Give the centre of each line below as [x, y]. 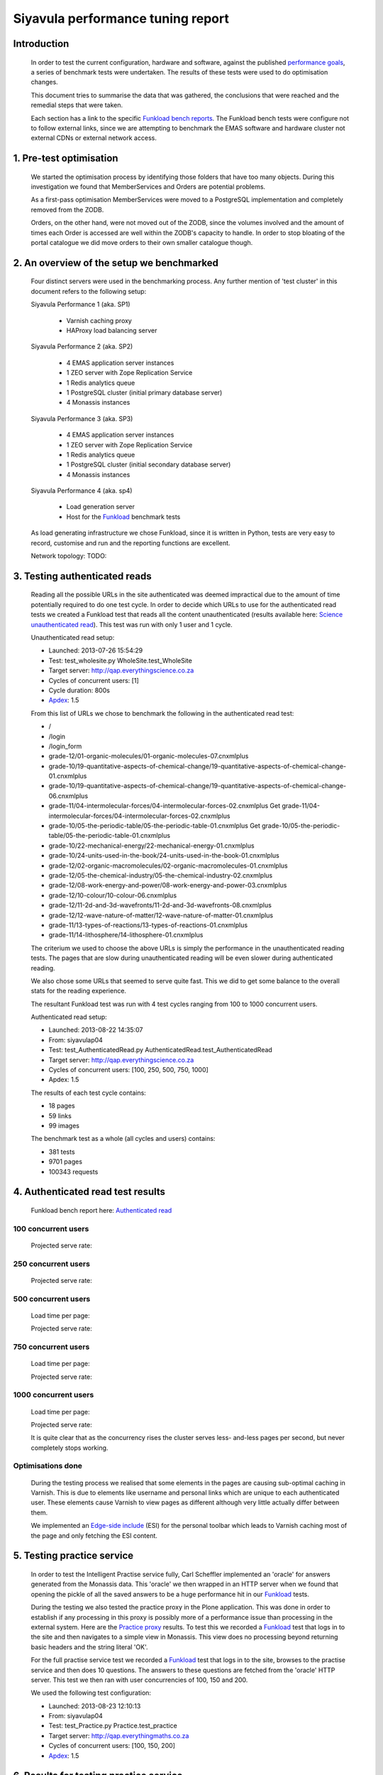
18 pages [62, 1106]
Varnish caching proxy [99, 320]
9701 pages [66, 1162]
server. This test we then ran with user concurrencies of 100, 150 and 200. [139, 1680]
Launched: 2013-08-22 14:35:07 [96, 1030]
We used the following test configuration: [91, 1693]
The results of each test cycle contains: [89, 1093]
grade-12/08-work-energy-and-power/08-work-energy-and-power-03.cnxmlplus [168, 885]
